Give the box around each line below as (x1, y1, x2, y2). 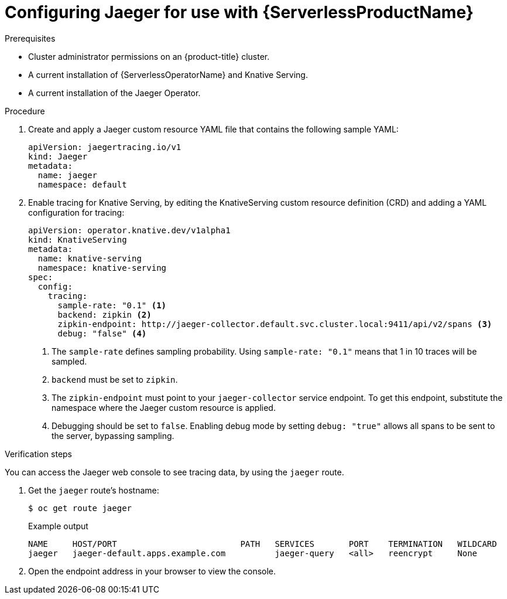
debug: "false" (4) (57, 328, 147, 338)
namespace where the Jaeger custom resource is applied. (52, 402, 276, 413)
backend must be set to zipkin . (52, 374, 178, 384)
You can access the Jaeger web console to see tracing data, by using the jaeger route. (5, 467, 344, 477)
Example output (28, 520, 88, 531)
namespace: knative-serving (37, 263, 167, 273)
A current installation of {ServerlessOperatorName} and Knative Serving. (28, 69, 308, 80)
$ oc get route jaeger (28, 503, 132, 513)
